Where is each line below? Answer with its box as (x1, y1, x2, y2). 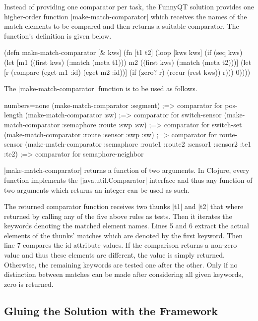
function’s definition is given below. (4, 30, 112, 41)
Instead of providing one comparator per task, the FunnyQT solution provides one (4, 1, 254, 11)
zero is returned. (4, 278, 54, 289)
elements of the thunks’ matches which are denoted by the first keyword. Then (4, 230, 243, 240)
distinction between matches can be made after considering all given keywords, (4, 269, 243, 279)
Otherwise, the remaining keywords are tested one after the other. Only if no (4, 259, 238, 269)
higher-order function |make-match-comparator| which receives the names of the (4, 11, 247, 21)
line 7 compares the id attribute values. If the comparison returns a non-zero (4, 240, 237, 250)
